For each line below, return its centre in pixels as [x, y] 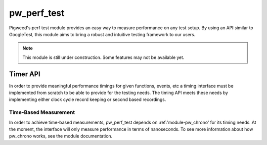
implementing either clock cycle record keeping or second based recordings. [88, 99]
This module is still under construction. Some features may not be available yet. [104, 57]
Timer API [25, 74]
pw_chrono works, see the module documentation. [61, 136]
